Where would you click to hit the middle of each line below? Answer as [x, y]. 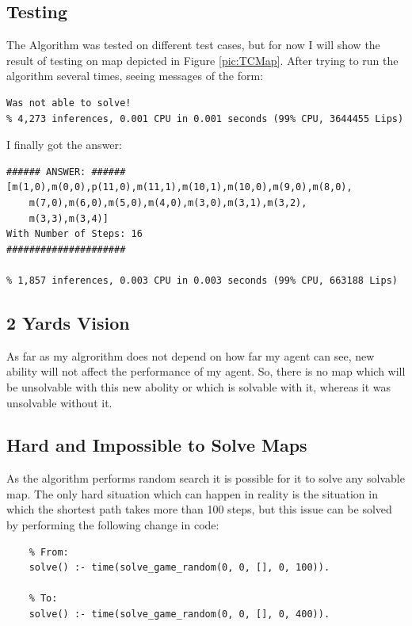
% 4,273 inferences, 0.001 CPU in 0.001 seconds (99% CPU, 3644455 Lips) [205, 118]
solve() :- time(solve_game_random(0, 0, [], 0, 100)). [179, 568]
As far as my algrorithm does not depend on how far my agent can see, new [191, 355]
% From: [49, 552]
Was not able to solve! [69, 103]
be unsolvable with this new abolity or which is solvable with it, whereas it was [199, 386]
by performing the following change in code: [113, 525]
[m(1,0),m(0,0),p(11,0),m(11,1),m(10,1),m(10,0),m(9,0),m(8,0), [179, 187]
